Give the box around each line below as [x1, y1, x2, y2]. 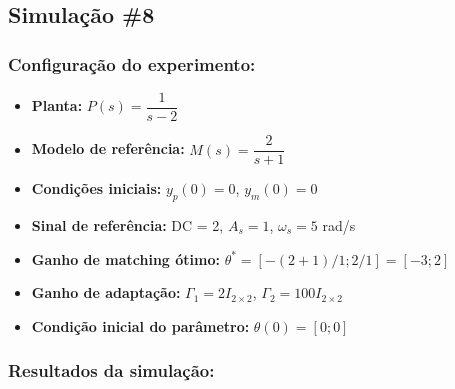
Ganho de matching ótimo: [31, 248, 220, 269]
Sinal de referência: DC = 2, [31, 214, 224, 235]
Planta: [31, 95, 83, 116]
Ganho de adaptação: [31, 282, 181, 303]
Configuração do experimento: [8, 51, 256, 76]
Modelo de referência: [31, 138, 185, 159]
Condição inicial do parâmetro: [31, 315, 250, 336]
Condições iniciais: [31, 178, 162, 199]
